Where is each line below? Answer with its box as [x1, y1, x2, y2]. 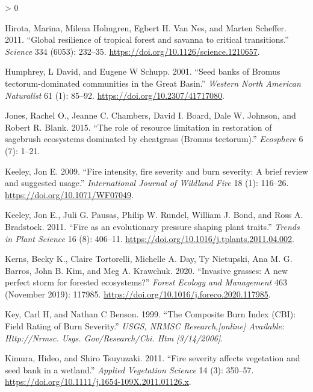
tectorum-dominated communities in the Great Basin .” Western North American [5, 76, 301, 89]
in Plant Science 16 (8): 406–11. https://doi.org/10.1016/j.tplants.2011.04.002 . [5, 232, 295, 244]
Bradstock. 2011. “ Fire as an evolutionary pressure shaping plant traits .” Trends [5, 220, 300, 232]
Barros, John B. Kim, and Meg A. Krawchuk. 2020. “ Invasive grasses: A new [5, 264, 288, 276]
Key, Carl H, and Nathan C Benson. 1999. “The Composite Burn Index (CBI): [5, 308, 296, 320]
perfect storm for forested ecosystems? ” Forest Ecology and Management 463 [5, 276, 287, 288]
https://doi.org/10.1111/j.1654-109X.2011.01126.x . [5, 375, 191, 388]
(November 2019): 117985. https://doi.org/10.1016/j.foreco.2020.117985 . [5, 287, 271, 300]
